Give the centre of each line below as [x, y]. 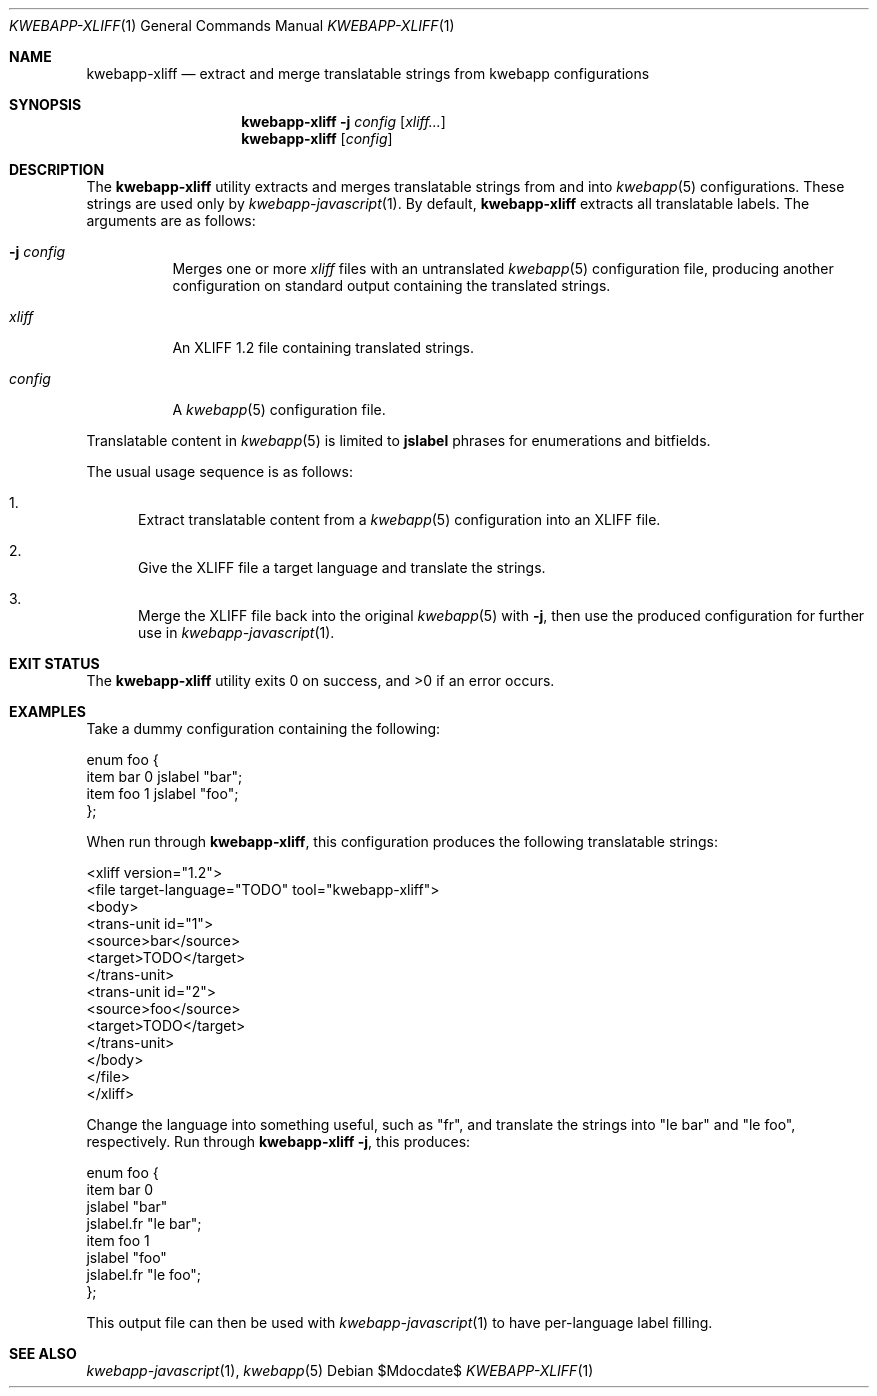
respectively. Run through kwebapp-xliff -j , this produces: [278, 1141]
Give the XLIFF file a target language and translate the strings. [342, 567]
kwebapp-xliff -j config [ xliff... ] [343, 121]
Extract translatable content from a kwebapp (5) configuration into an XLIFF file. [399, 519]
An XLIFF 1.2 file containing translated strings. [323, 347]
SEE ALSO [43, 1353]
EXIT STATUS [54, 663]
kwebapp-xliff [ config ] [317, 138]
